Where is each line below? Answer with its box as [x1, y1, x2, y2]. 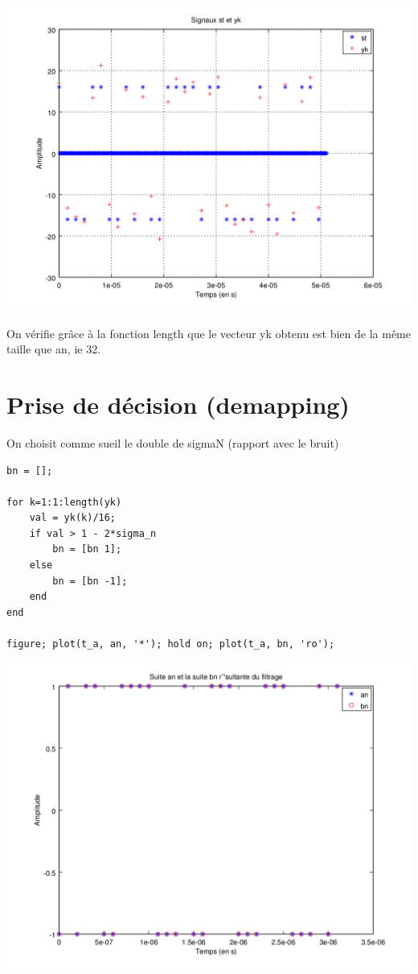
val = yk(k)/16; [29, 512, 117, 524]
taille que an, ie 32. [6, 340, 101, 357]
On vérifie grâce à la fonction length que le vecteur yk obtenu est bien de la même [6, 324, 411, 341]
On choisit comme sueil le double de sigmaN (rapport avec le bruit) [6, 434, 339, 451]
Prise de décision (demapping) [6, 387, 350, 420]
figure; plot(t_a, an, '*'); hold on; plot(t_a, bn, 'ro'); [6, 638, 335, 650]
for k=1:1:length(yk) [6, 496, 122, 508]
